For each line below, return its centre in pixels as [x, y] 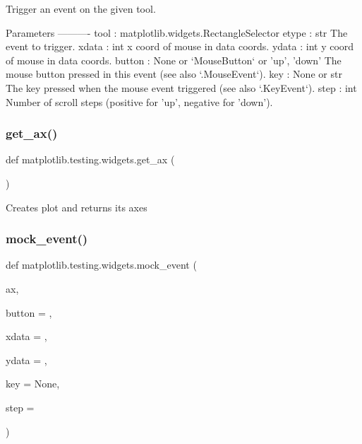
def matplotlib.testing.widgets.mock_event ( [101, 265]
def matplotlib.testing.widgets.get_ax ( [90, 159]
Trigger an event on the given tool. [81, 8]
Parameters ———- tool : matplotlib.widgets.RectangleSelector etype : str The [177, 32]
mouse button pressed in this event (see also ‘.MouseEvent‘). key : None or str [174, 74]
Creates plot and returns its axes [77, 207]
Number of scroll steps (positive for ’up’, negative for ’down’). [139, 101]
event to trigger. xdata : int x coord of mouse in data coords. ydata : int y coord [180, 46]
